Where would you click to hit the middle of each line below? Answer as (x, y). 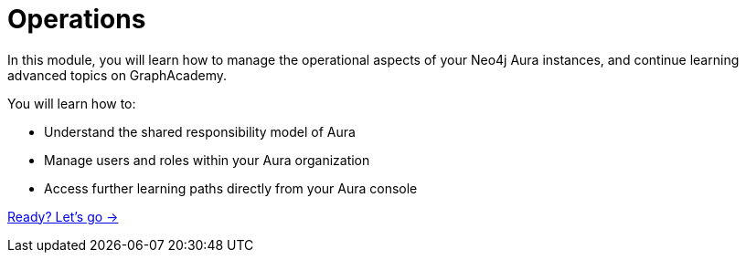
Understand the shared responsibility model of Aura (200, 131)
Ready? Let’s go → (63, 216)
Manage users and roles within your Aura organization (207, 160)
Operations (77, 19)
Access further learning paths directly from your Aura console (231, 188)
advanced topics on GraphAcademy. (117, 75)
